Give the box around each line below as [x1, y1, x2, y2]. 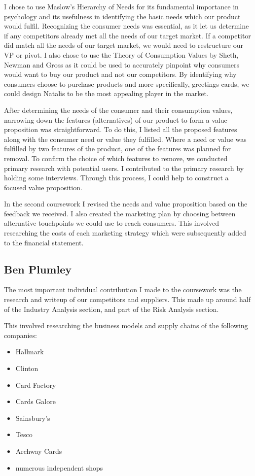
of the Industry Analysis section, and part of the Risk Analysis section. [4, 304, 219, 314]
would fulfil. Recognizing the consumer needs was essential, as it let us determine [4, 21, 249, 31]
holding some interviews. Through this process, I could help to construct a [4, 172, 229, 183]
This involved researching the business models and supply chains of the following [4, 320, 248, 331]
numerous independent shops [15, 462, 103, 473]
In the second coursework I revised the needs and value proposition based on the [4, 199, 248, 209]
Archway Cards [15, 445, 62, 456]
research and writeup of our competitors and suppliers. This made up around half [4, 294, 251, 305]
